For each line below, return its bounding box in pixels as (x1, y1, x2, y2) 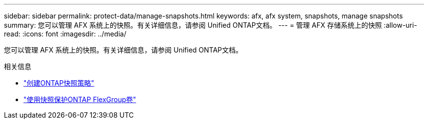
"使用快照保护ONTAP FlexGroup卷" (23, 95, 136, 104)
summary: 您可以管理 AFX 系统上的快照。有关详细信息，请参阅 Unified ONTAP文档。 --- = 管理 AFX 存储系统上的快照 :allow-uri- (4, 21, 417, 29)
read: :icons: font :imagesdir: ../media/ (4, 30, 127, 38)
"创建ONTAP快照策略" (23, 79, 94, 87)
